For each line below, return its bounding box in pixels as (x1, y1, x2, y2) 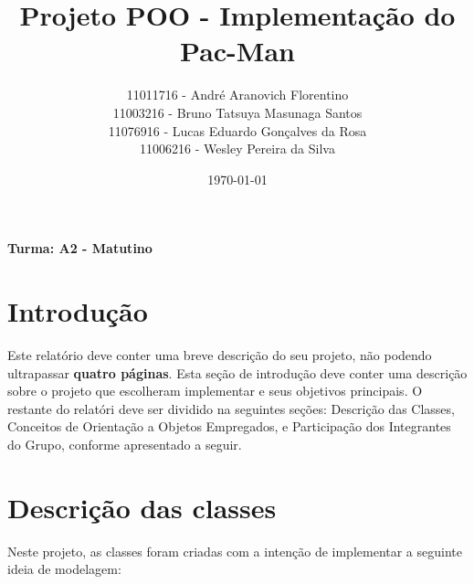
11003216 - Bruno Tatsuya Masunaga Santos (112, 102, 363, 122)
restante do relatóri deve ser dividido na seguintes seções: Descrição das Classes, (7, 398, 455, 418)
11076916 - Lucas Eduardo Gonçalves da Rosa (108, 121, 367, 140)
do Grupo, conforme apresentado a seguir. (7, 434, 242, 453)
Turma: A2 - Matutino (7, 239, 153, 258)
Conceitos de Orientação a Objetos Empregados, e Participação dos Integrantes (7, 417, 451, 436)
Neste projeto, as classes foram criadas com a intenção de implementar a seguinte (7, 541, 462, 560)
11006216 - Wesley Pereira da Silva (140, 139, 335, 158)
